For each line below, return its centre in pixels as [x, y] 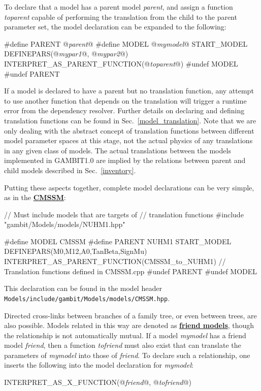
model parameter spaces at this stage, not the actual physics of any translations [128, 140]
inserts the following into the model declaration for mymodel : [99, 365]
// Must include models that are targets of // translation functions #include [124, 214]
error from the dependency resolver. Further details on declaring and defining [124, 110]
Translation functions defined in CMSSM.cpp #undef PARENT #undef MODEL [131, 271]
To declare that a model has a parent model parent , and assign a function [119, 7]
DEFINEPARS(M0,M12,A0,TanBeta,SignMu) [76, 251]
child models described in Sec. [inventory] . [70, 170]
